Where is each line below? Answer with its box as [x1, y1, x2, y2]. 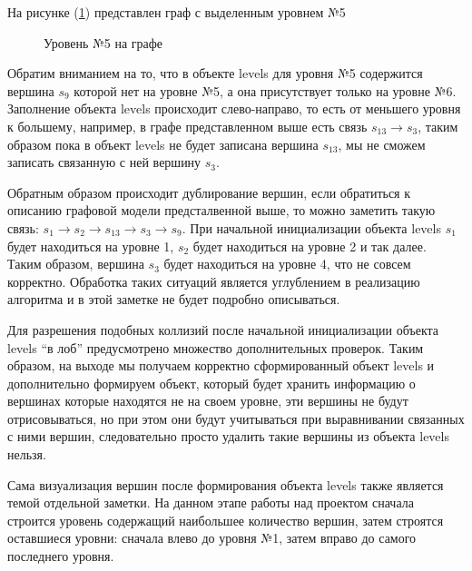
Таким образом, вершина [7, 254, 144, 273]
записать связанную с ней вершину [7, 153, 202, 172]
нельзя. [7, 445, 46, 464]
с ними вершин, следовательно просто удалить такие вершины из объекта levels [7, 427, 449, 446]
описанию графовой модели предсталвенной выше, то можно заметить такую [7, 201, 436, 220]
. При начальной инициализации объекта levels [182, 218, 441, 237]
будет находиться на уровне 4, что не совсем [163, 254, 411, 273]
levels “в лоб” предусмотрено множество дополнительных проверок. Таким [7, 338, 424, 357]
